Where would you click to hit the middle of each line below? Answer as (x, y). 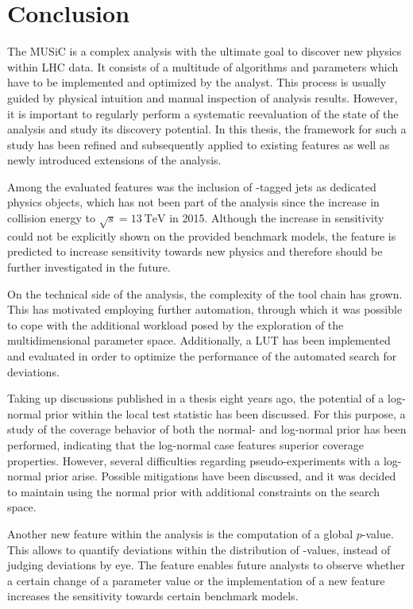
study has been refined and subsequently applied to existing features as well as (199, 144)
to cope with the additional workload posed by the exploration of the (176, 324)
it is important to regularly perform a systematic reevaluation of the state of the (203, 113)
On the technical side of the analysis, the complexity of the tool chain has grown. (205, 293)
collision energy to (51, 218)
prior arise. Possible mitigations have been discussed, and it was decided (220, 476)
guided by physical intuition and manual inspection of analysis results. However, (203, 97)
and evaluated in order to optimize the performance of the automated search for (202, 355)
